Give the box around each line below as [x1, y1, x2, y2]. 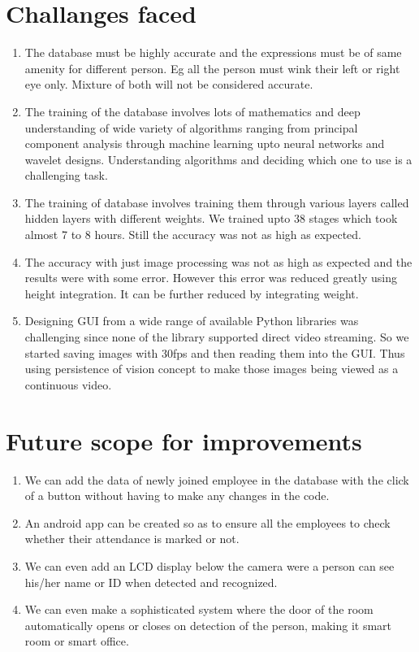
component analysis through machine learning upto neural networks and [24, 135, 385, 152]
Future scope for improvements [6, 424, 362, 457]
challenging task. [24, 167, 108, 184]
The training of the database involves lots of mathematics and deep [24, 102, 361, 120]
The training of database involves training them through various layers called [24, 193, 409, 211]
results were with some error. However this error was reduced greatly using [24, 269, 397, 286]
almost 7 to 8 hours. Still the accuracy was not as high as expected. [24, 226, 361, 243]
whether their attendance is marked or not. [24, 530, 240, 547]
